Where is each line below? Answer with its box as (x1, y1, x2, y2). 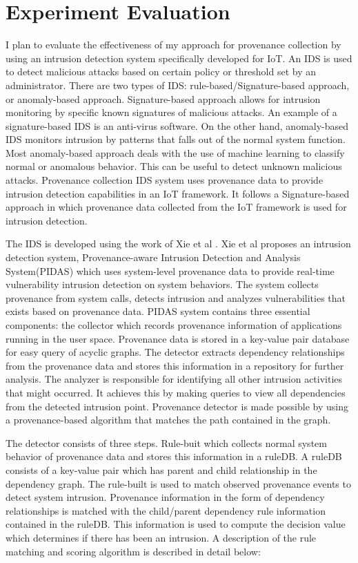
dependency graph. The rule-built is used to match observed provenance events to (6, 476, 351, 490)
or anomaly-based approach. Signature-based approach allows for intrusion (6, 91, 321, 106)
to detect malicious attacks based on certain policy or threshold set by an (6, 64, 317, 79)
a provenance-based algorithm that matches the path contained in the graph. (6, 412, 331, 427)
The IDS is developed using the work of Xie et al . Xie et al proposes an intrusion (6, 236, 351, 251)
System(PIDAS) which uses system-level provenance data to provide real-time (6, 263, 335, 278)
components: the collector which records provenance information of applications (6, 318, 342, 332)
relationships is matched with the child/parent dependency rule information (6, 503, 326, 517)
